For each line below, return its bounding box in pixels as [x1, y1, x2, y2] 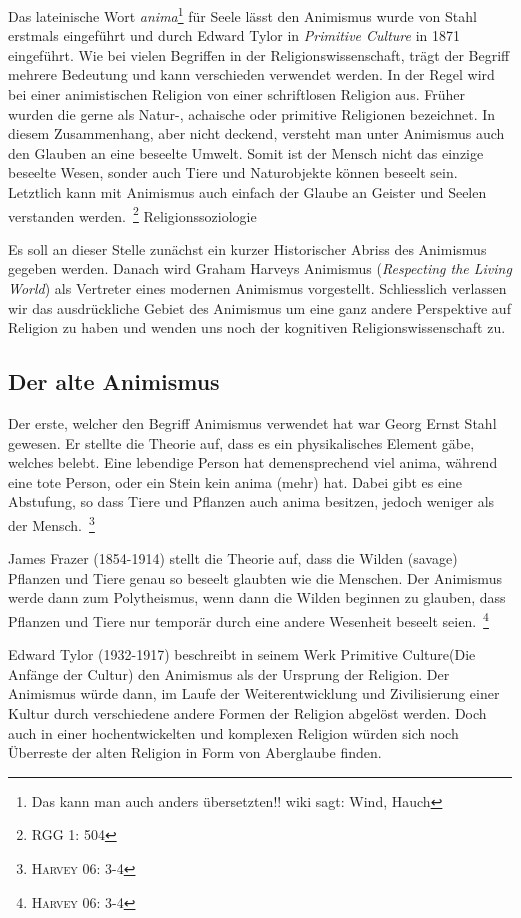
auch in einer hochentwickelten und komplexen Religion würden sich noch [8, 722, 459, 743]
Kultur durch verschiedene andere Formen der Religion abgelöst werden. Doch [8, 703, 487, 724]
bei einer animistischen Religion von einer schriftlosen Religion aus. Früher [8, 84, 465, 105]
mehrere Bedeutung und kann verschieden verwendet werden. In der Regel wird [8, 64, 495, 85]
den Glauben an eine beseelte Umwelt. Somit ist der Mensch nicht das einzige [8, 142, 484, 163]
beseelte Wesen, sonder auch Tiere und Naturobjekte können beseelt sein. [8, 162, 458, 183]
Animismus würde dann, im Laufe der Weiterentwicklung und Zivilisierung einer [8, 683, 500, 704]
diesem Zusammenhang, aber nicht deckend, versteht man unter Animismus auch [8, 123, 505, 144]
